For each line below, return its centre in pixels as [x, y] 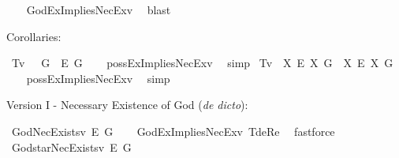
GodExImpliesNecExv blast [99, 9]
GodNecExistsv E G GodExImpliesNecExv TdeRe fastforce [173, 131]
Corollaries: [34, 36]
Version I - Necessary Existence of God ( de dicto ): [127, 105]
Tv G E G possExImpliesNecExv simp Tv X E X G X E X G [202, 63]
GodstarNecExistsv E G [71, 147]
